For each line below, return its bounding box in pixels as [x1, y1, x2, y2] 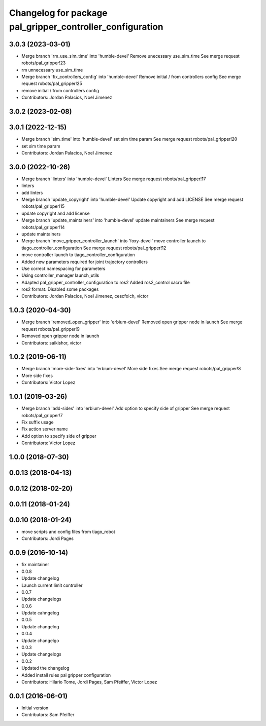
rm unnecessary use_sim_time [21, 67, 83, 73]
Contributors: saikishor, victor [21, 340, 82, 345]
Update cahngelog [21, 610, 59, 616]
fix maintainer [21, 562, 49, 568]
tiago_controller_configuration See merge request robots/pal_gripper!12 [21, 245, 166, 251]
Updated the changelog [21, 665, 70, 671]
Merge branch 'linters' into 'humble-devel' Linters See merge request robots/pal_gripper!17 [21, 176, 206, 182]
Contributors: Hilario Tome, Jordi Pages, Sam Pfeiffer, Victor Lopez [21, 679, 157, 685]
